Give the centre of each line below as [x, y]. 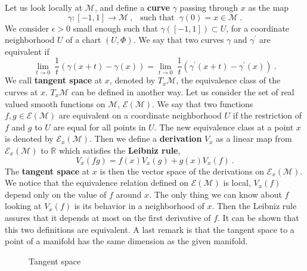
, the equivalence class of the [228, 80]
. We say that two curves [179, 40]
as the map [269, 7]
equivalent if [27, 51]
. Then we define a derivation [145, 138]
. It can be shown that [258, 217]
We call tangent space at [54, 80]
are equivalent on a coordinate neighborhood [140, 115]
